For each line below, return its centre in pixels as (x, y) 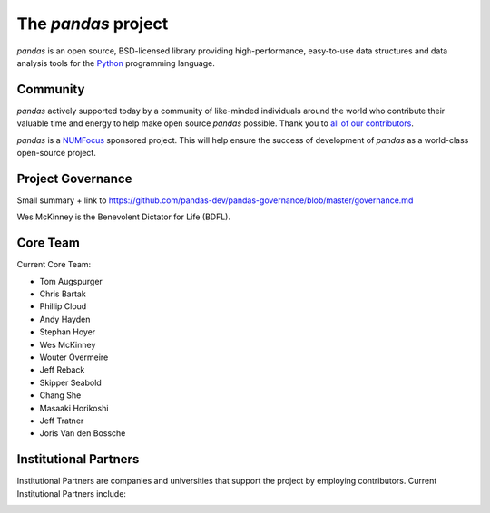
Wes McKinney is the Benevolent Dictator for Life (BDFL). (124, 217)
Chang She (60, 395)
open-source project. (57, 153)
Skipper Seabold (70, 382)
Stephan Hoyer (68, 332)
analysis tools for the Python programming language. (116, 63)
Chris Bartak (63, 294)
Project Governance (74, 178)
